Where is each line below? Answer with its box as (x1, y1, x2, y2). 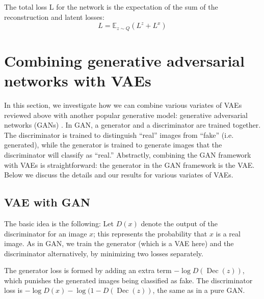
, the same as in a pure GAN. (152, 285, 245, 295)
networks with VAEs (4, 70, 151, 91)
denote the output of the (141, 218, 218, 228)
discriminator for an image (4, 228, 87, 238)
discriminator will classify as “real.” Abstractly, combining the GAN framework (4, 149, 251, 160)
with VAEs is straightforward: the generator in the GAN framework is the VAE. (4, 159, 255, 170)
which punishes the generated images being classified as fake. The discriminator (4, 275, 253, 285)
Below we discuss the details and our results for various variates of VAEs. (4, 169, 233, 180)
